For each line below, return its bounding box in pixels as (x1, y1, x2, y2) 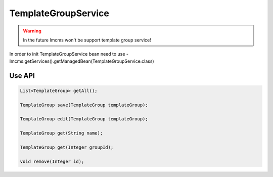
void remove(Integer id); (20, 158, 84, 164)
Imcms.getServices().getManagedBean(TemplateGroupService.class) (9, 58, 154, 64)
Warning (23, 28, 41, 34)
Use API (9, 71, 35, 80)
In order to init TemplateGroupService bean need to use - (9, 51, 129, 57)
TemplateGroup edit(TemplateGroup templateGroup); (20, 116, 149, 122)
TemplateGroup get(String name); (20, 130, 103, 136)
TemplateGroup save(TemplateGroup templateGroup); (20, 102, 149, 108)
